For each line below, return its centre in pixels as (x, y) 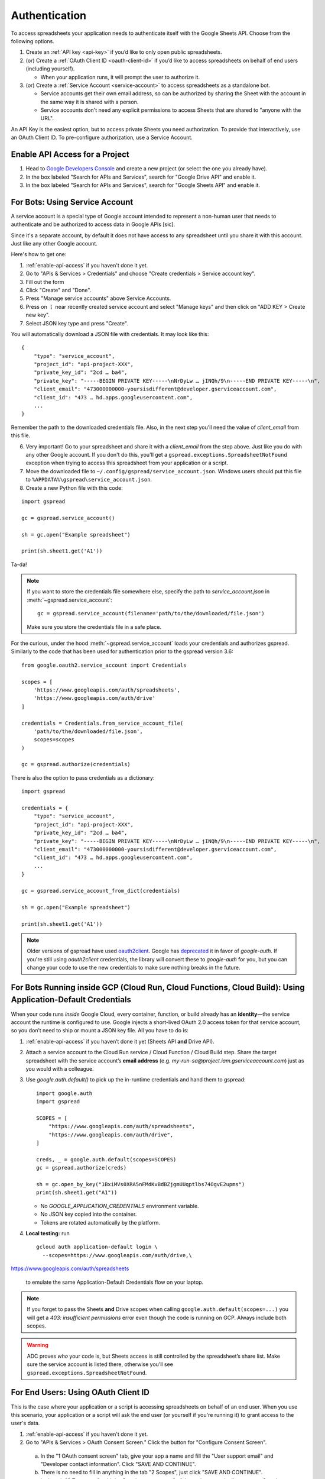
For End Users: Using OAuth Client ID (80, 1392)
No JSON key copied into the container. (89, 1214)
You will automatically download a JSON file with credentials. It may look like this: (110, 334)
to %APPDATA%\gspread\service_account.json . (89, 480)
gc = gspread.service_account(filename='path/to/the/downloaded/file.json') (151, 613)
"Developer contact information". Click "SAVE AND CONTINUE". (118, 1464)
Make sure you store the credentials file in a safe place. (94, 627)
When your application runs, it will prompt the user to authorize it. (120, 77)
